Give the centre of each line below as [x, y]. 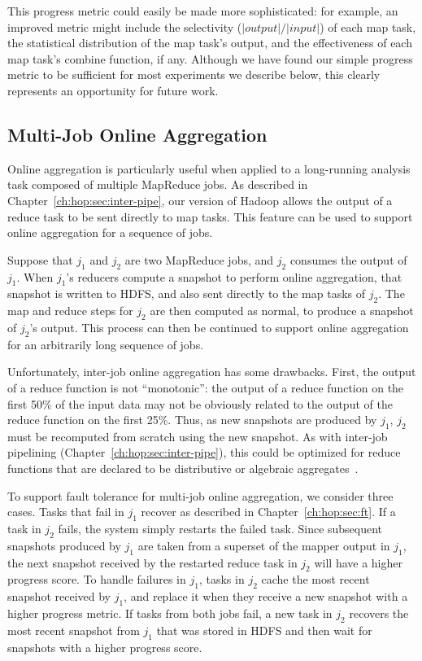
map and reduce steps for [70, 311]
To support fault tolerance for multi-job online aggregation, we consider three [200, 495]
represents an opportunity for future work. [113, 90]
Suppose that [40, 259]
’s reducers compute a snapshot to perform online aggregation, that [234, 276]
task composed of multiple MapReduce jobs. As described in [158, 184]
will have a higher [359, 562]
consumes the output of [348, 259]
